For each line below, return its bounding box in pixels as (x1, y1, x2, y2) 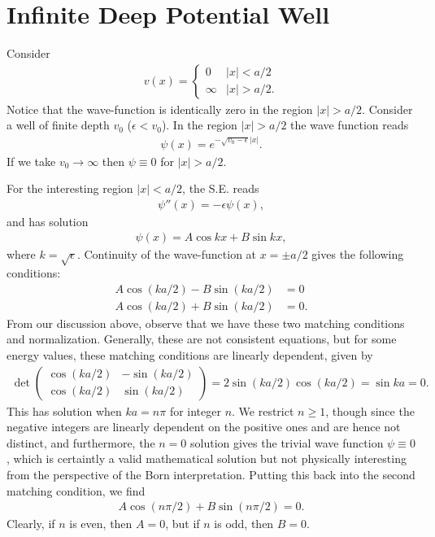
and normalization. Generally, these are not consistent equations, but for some (7, 330, 397, 347)
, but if (165, 515, 200, 532)
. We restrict (232, 402, 294, 419)
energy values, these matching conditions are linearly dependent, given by (7, 346, 373, 363)
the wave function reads (290, 116, 409, 133)
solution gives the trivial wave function (190, 434, 384, 451)
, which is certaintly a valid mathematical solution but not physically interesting (7, 450, 407, 467)
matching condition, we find (7, 482, 146, 499)
